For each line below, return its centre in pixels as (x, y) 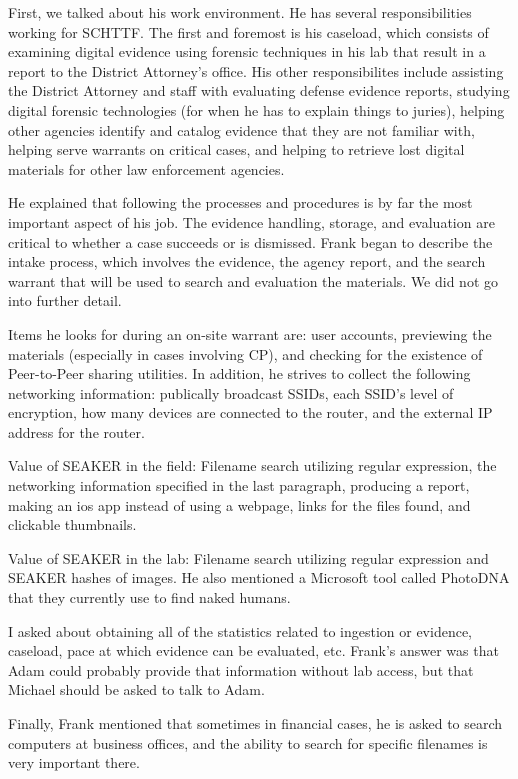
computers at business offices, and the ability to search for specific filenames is (248, 742)
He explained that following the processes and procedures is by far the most (240, 202)
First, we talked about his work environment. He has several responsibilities (240, 12)
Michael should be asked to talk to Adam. (136, 689)
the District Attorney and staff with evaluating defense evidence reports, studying (259, 90)
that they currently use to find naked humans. (149, 597)
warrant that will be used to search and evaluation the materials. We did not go (253, 280)
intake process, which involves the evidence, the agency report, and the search (247, 261)
